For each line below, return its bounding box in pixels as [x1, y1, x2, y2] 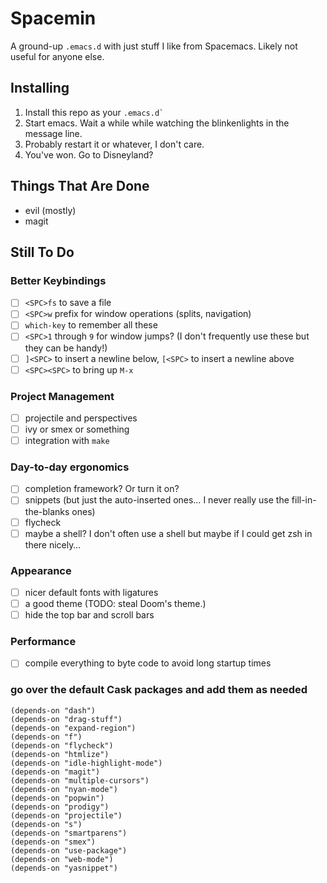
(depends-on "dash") [10, 705, 97, 716]
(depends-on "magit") [10, 767, 101, 777]
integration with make [24, 435, 110, 447]
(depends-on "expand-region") [10, 723, 137, 733]
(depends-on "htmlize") [10, 749, 110, 759]
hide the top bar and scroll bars [24, 609, 155, 621]
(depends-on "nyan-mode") [10, 784, 118, 794]
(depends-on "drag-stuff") [10, 714, 123, 724]
